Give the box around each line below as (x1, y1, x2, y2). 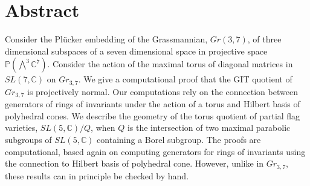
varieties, (5, 121, 38, 134)
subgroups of (5, 133, 52, 145)
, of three (247, 33, 282, 45)
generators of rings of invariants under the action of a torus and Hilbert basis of (5, 98, 300, 110)
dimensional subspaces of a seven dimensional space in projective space (5, 44, 268, 57)
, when (91, 121, 115, 134)
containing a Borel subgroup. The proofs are (97, 133, 261, 145)
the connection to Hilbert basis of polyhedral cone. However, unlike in (5, 157, 264, 170)
